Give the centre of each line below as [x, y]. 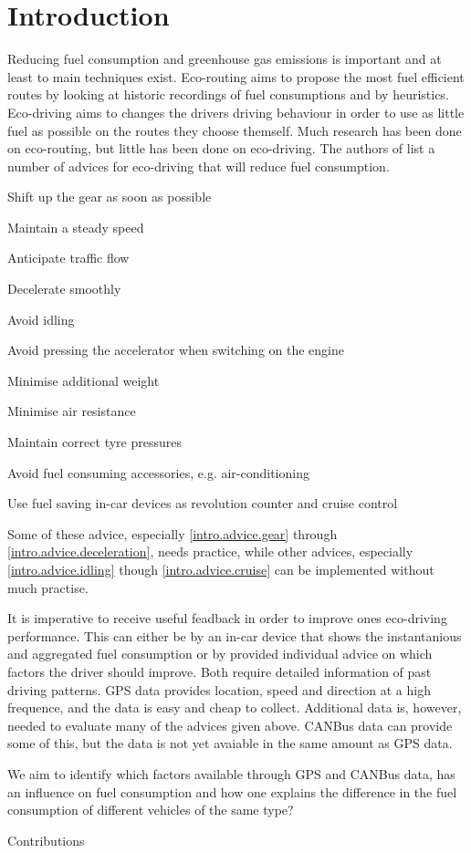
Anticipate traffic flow [68, 258]
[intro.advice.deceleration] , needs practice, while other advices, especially [210, 551]
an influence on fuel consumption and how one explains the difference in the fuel [232, 791]
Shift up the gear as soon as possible [110, 197]
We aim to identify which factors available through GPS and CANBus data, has [231, 773]
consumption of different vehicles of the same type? [151, 810]
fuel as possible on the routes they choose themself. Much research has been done [235, 130]
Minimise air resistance [72, 411]
